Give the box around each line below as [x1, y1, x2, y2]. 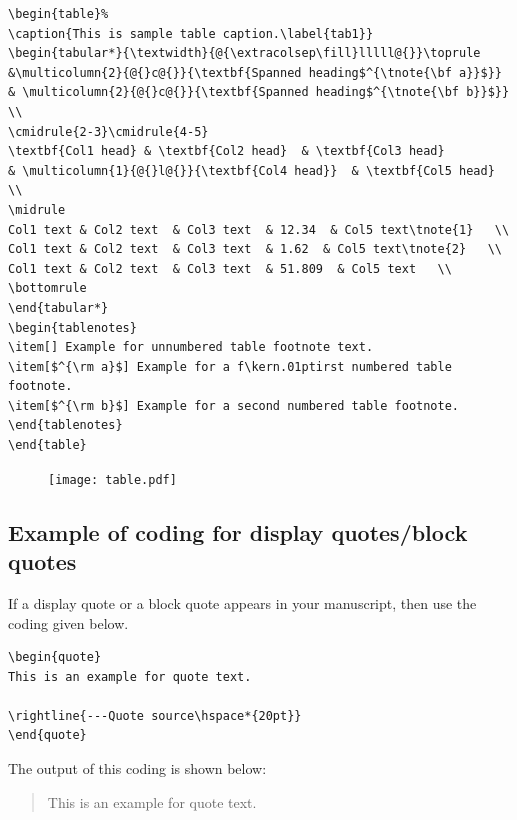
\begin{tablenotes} [8, 320, 137, 335]
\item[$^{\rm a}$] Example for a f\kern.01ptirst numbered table [8, 359, 452, 374]
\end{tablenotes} [8, 418, 123, 433]
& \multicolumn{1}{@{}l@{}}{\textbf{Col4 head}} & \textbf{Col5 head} [8, 163, 495, 178]
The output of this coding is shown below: [8, 758, 267, 779]
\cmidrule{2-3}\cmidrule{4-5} [8, 124, 209, 139]
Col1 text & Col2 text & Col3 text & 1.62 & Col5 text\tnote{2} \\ [8, 242, 502, 257]
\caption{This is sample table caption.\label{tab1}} [8, 26, 374, 41]
